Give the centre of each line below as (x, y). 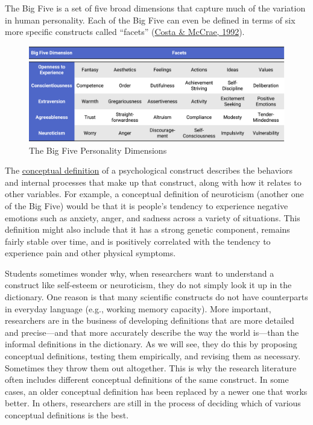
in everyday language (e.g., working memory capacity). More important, (138, 308)
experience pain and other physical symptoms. (90, 253)
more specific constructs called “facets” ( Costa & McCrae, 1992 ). (125, 32)
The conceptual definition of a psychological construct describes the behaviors (149, 170)
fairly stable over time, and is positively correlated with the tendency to (138, 241)
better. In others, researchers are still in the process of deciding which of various (153, 403)
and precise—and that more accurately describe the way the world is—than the (152, 332)
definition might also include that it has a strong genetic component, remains (147, 229)
